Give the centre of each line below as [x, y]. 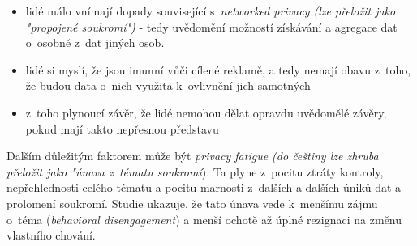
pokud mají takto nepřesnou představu [122, 128]
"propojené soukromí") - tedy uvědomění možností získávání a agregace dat [211, 26]
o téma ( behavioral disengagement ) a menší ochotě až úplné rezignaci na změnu [204, 219]
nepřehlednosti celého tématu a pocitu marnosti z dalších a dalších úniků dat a [204, 187]
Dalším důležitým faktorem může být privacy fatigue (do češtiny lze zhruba [193, 156]
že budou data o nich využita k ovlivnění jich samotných [168, 85]
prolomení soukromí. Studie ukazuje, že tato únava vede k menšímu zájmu [192, 203]
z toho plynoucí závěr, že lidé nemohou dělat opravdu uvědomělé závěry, [206, 112]
